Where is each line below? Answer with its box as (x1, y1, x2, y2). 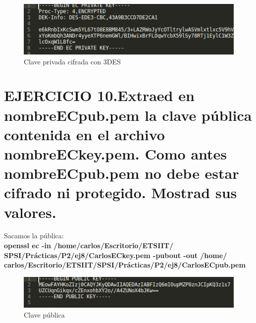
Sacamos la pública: (4, 230, 64, 241)
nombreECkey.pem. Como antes (4, 143, 227, 163)
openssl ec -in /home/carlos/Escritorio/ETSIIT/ (4, 240, 174, 251)
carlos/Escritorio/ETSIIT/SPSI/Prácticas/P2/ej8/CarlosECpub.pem (4, 260, 246, 270)
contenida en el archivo (4, 124, 165, 144)
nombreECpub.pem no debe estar (4, 163, 239, 183)
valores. (4, 202, 56, 222)
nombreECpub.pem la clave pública (4, 105, 252, 125)
